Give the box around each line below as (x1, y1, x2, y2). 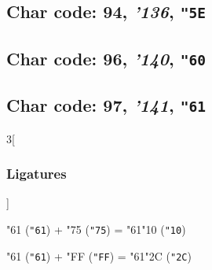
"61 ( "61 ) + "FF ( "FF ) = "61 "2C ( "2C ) (6, 247, 192, 264)
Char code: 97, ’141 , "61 (6, 93, 206, 117)
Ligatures (6, 164, 67, 183)
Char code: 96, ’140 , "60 (6, 46, 206, 70)
